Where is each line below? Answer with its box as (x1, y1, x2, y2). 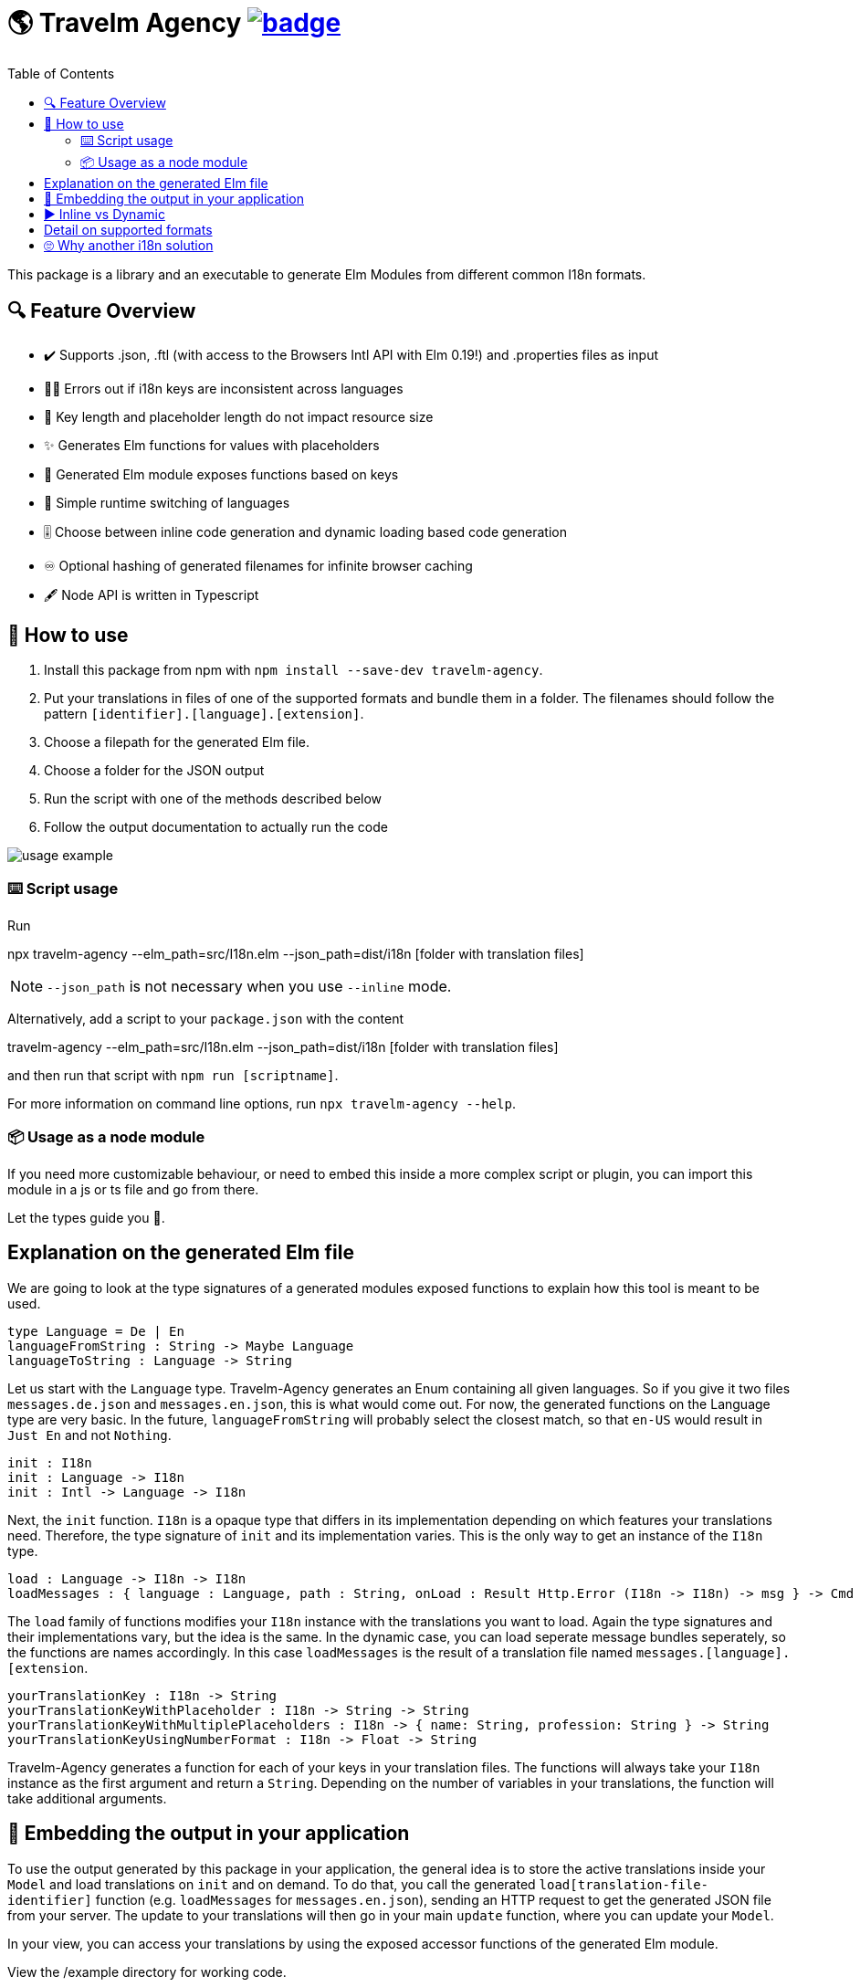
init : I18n (7, 1455, 92, 1470)
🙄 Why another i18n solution (44, 237, 214, 253)
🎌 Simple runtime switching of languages (44, 494, 290, 510)
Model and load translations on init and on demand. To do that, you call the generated (7, 1876, 536, 1892)
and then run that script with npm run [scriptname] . (7, 1067, 339, 1084)
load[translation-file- (539, 1877, 709, 1892)
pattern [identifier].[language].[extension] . (44, 706, 364, 722)
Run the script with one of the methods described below (44, 791, 383, 807)
